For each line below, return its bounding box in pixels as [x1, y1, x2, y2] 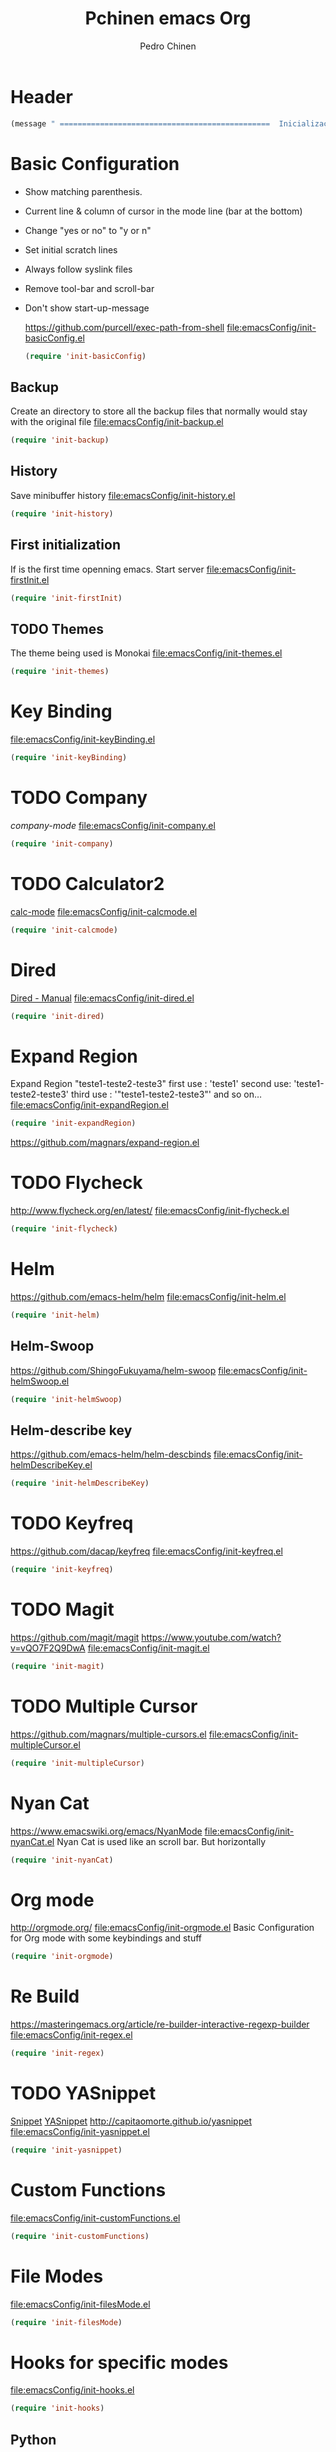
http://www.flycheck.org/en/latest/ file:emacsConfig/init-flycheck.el [10, 1205, 290, 1217]
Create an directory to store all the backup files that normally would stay [10, 405, 308, 417]
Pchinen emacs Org [84, 7, 252, 30]
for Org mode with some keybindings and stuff [10, 1932, 203, 1944]
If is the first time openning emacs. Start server [10, 563, 205, 575]
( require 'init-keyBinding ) [10, 753, 128, 763]
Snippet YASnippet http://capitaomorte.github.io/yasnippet [10, 2115, 253, 2127]
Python [10, 2431, 57, 2448]
